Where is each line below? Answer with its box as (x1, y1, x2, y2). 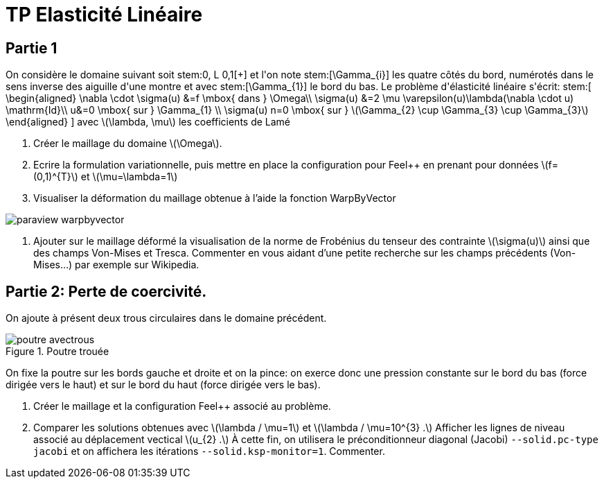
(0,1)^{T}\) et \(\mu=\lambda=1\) (33, 171, 178, 183)
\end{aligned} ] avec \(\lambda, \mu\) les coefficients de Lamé (6, 116, 291, 128)
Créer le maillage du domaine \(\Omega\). (33, 137, 222, 150)
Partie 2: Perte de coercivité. (6, 282, 207, 300)
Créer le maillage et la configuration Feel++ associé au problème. (33, 400, 331, 413)
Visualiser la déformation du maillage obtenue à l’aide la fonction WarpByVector (33, 192, 396, 205)
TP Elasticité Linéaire (6, 3, 203, 26)
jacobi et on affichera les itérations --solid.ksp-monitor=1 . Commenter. (33, 445, 385, 458)
